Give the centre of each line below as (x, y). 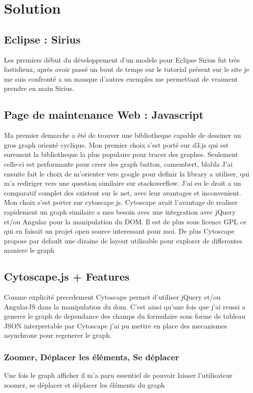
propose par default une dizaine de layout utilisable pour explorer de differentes (123, 240)
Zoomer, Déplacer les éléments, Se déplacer (92, 357)
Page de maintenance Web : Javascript (104, 115)
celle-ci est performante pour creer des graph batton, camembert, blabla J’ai (118, 164)
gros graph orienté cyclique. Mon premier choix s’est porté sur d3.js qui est (116, 144)
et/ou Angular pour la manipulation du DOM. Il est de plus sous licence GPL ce (125, 221)
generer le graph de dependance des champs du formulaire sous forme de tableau (125, 316)
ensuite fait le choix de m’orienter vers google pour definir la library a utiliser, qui (127, 173)
